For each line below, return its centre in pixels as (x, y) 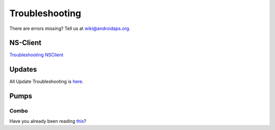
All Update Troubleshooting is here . (47, 82)
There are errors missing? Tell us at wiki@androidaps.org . (70, 28)
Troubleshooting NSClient (36, 55)
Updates (23, 69)
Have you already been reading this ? (48, 121)
